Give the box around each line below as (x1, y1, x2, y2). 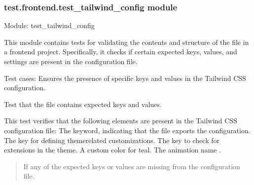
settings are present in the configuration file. (4, 56, 138, 66)
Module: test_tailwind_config (4, 20, 95, 31)
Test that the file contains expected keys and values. (4, 99, 162, 109)
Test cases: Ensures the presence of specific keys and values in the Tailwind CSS (4, 73, 246, 83)
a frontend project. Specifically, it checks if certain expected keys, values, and (4, 46, 237, 57)
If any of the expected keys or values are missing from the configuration (23, 161, 240, 171)
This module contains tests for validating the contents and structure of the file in (4, 37, 249, 47)
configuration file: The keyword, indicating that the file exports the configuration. (4, 125, 251, 135)
